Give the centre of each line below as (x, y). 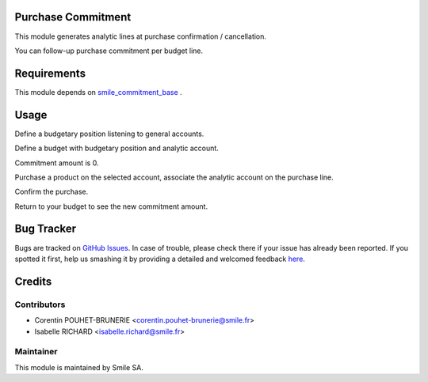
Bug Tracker (46, 229)
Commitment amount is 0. (57, 163)
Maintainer (36, 352)
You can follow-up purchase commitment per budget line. (109, 51)
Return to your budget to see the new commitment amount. (111, 206)
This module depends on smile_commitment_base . (98, 92)
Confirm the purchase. (52, 192)
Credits (33, 281)
